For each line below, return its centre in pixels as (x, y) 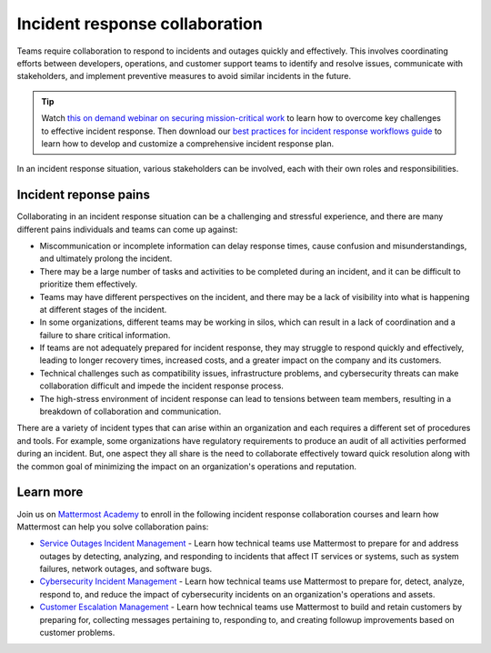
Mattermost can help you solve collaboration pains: (113, 527)
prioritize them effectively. (89, 284)
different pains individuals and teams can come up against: (127, 229)
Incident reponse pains (83, 195)
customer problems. (77, 633)
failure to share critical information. (105, 335)
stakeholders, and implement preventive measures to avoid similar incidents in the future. (184, 76)
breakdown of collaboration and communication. (130, 412)
